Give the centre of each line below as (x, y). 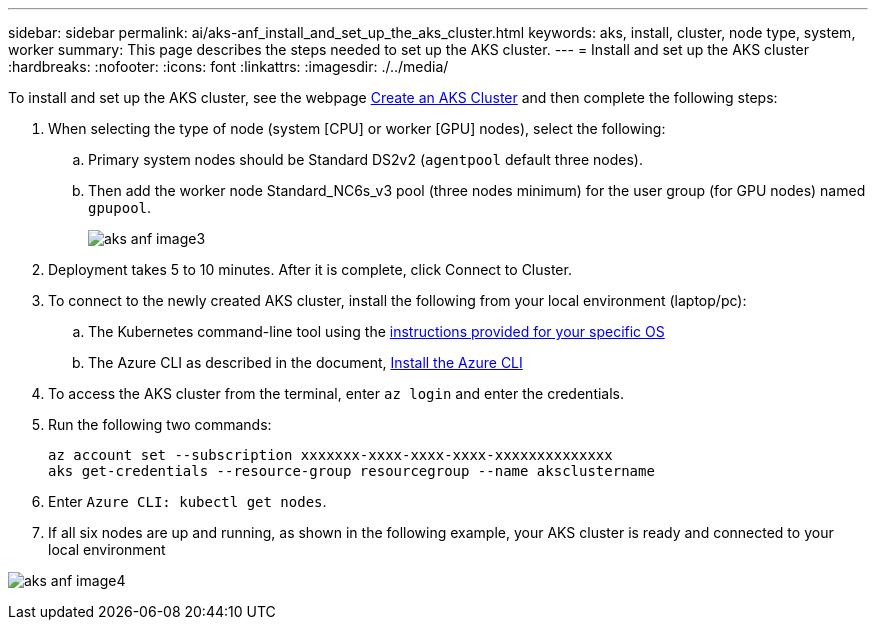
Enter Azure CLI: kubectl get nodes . (187, 501)
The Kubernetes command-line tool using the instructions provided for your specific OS (376, 331)
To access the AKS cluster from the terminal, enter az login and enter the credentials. (336, 393)
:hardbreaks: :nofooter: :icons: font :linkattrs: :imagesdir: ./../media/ (228, 66)
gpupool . (120, 207)
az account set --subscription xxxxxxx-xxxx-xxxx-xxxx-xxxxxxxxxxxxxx (330, 455)
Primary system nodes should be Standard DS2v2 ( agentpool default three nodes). (365, 159)
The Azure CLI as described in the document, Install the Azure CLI (305, 362)
